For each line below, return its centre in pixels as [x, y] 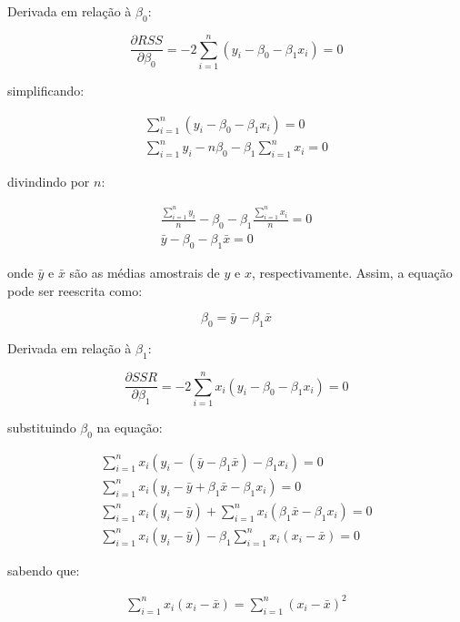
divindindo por [49, 181]
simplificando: [46, 90]
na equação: [130, 427]
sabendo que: [44, 570]
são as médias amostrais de [145, 272]
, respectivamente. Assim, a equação [352, 272]
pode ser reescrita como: [75, 290]
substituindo [42, 427]
